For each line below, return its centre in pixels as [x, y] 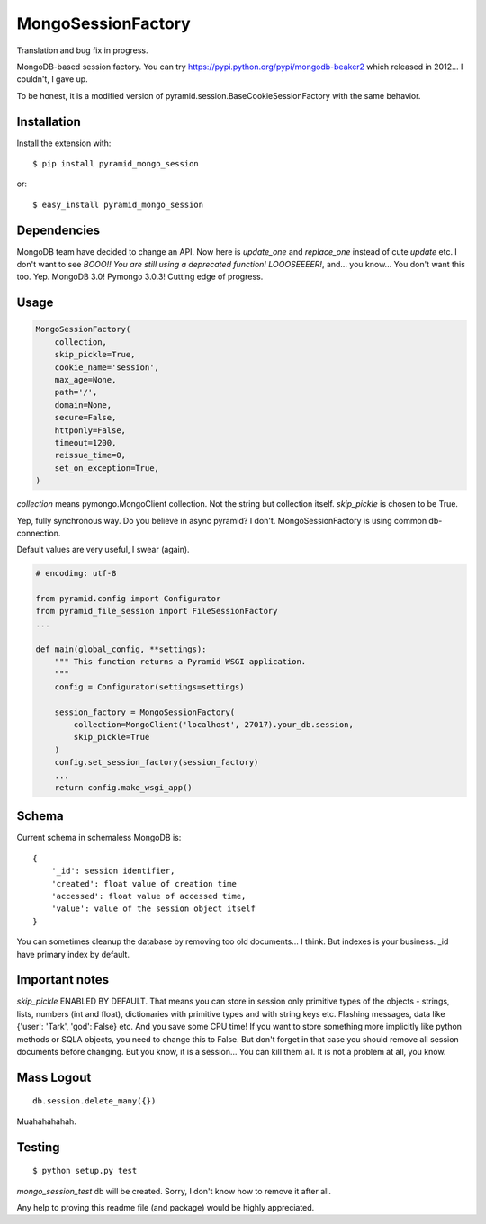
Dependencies [58, 230]
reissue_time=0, [90, 455]
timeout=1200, [85, 442]
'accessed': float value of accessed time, [148, 896]
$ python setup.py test [85, 1171]
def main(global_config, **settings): [121, 649]
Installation [49, 121]
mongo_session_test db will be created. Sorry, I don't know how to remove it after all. [174, 1191]
